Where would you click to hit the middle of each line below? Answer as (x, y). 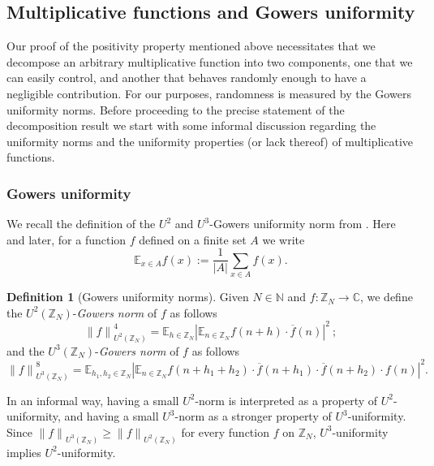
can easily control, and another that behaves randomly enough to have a (187, 78)
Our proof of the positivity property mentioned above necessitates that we (191, 46)
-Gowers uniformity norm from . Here (303, 224)
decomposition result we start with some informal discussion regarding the (191, 125)
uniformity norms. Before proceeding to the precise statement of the (176, 109)
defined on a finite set (193, 239)
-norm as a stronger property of (253, 416)
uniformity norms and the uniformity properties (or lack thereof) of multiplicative (210, 141)
